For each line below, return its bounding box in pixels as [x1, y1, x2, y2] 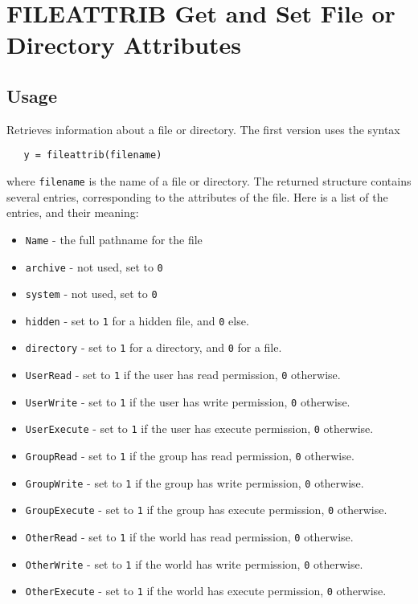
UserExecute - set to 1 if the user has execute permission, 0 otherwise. [25, 420, 374, 437]
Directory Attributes [6, 28, 242, 61]
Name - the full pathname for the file [25, 231, 203, 247]
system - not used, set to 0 [25, 285, 158, 302]
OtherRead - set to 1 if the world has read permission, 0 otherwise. [25, 528, 354, 545]
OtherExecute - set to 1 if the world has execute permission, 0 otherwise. [25, 582, 387, 599]
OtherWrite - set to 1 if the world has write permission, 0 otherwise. [25, 555, 363, 572]
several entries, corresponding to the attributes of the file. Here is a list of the [6, 188, 388, 205]
